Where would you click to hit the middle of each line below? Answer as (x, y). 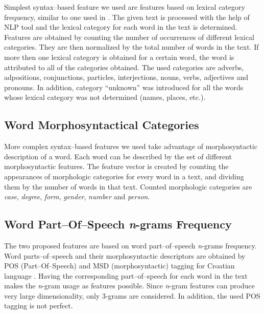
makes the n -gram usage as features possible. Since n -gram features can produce (129, 286)
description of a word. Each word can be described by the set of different (118, 156)
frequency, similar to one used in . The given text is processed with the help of (127, 17)
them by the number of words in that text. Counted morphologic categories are (128, 186)
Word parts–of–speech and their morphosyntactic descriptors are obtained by (125, 255)
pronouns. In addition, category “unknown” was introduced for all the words (124, 87)
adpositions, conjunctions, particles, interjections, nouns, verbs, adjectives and (126, 77)
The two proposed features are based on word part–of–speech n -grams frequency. (130, 245)
